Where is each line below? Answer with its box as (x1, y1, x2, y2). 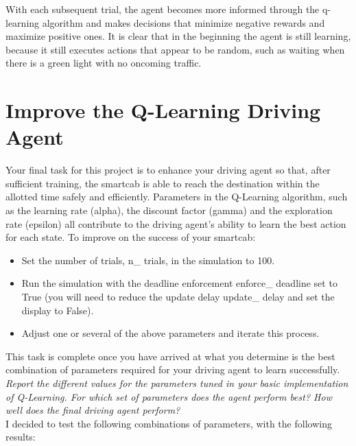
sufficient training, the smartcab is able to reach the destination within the (5, 176, 320, 190)
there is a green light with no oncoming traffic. (5, 56, 202, 70)
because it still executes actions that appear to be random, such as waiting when (5, 42, 345, 56)
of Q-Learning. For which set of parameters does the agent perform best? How (5, 389, 332, 403)
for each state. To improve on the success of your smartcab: (5, 230, 256, 244)
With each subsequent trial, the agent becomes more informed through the (5, 2, 320, 16)
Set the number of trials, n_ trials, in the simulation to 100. (21, 253, 275, 267)
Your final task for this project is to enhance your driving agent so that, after (5, 163, 331, 177)
